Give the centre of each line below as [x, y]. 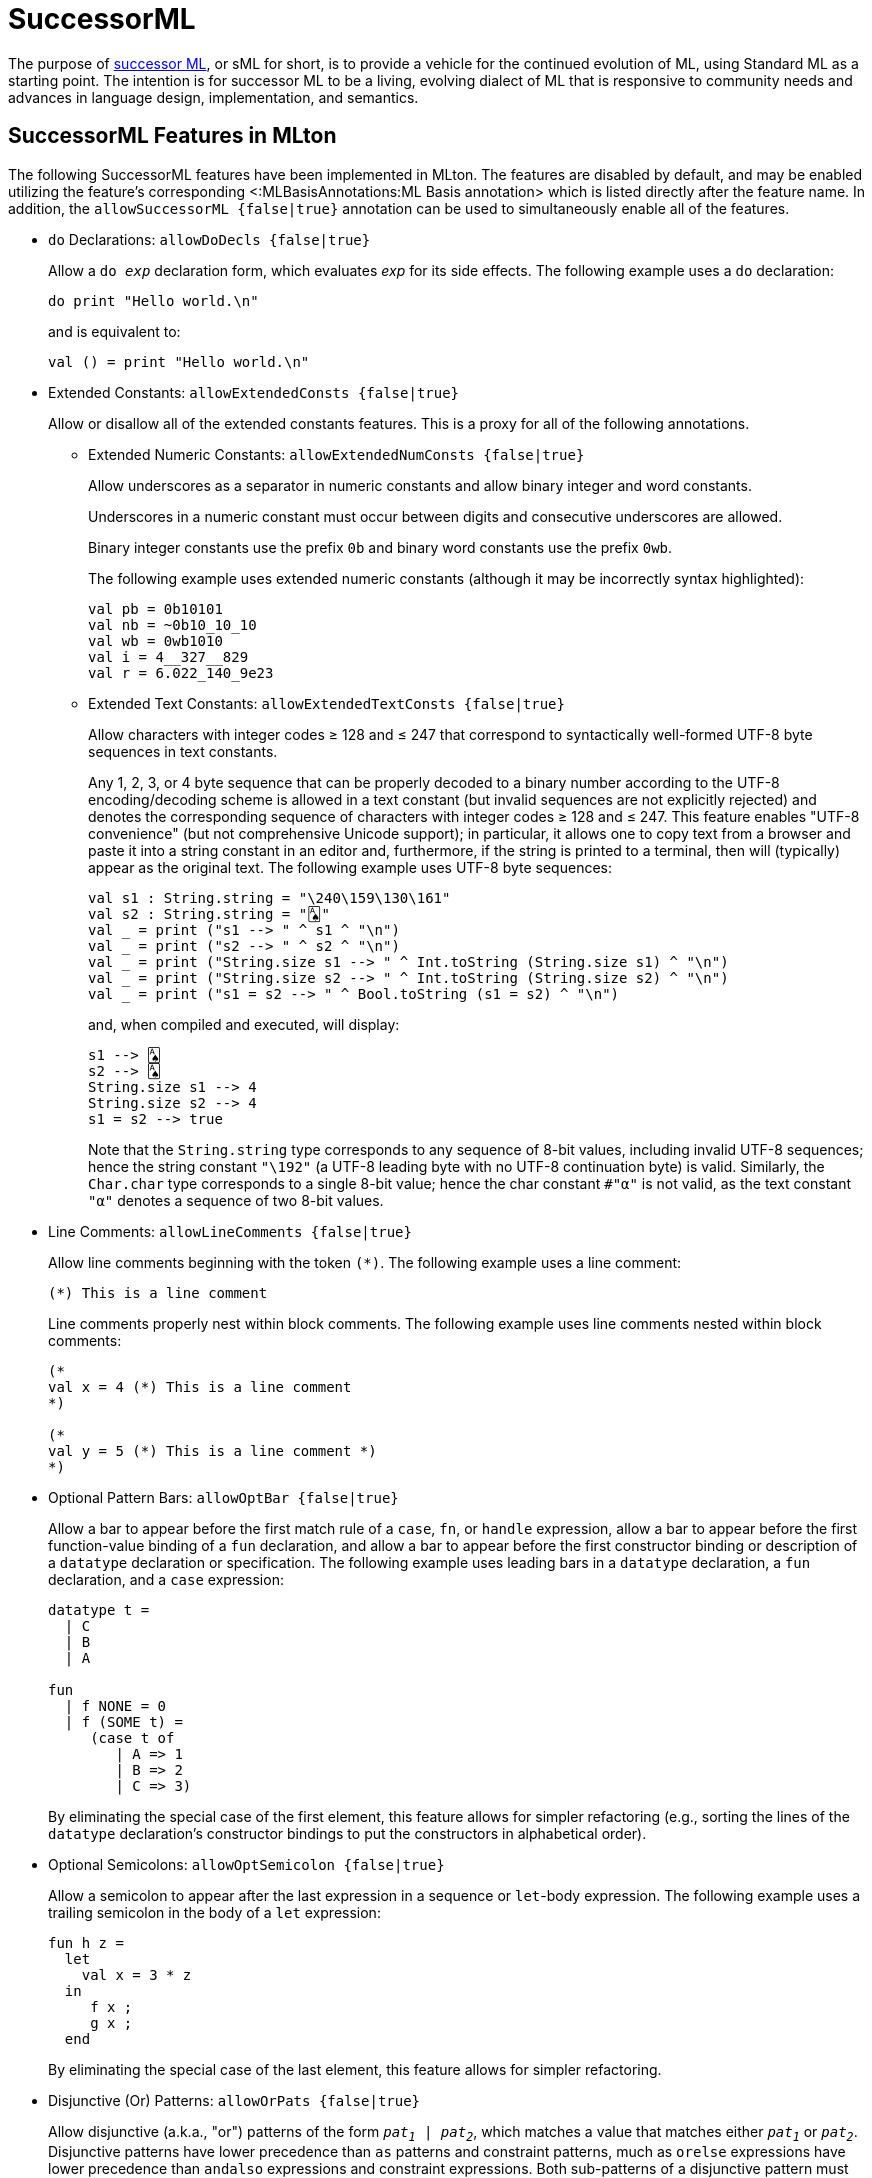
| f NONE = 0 [115, 1705]
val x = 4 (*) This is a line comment [200, 1386]
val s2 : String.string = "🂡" [209, 913]
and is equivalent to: [114, 331]
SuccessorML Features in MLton [172, 136]
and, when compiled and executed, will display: [244, 1024]
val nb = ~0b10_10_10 [172, 624]
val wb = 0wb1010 [155, 640]
